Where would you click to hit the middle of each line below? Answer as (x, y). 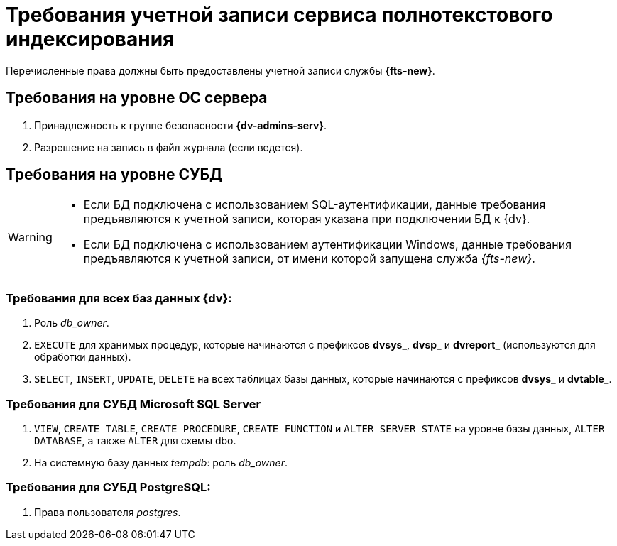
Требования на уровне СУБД (114, 175)
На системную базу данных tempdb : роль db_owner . (161, 462)
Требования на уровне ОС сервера (137, 98)
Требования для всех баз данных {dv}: (119, 298)
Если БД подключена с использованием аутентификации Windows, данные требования (328, 245)
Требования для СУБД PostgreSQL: (108, 487)
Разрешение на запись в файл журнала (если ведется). (169, 147)
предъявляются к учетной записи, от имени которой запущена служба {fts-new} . (309, 259)
